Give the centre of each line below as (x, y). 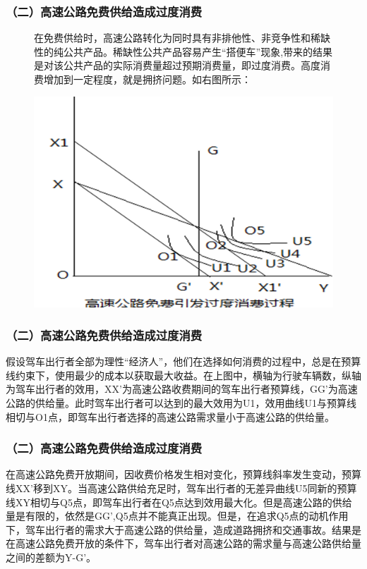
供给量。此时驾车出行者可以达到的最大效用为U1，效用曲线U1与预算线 (195, 402)
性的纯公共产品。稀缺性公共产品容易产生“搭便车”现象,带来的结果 (183, 51)
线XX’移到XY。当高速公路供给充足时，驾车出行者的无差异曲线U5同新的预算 (181, 488)
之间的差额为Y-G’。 (51, 557)
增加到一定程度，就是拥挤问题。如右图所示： (147, 79)
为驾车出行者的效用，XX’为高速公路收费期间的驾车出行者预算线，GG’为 (172, 389)
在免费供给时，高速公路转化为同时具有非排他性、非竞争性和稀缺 (182, 38)
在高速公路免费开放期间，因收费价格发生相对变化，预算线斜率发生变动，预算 (183, 474)
